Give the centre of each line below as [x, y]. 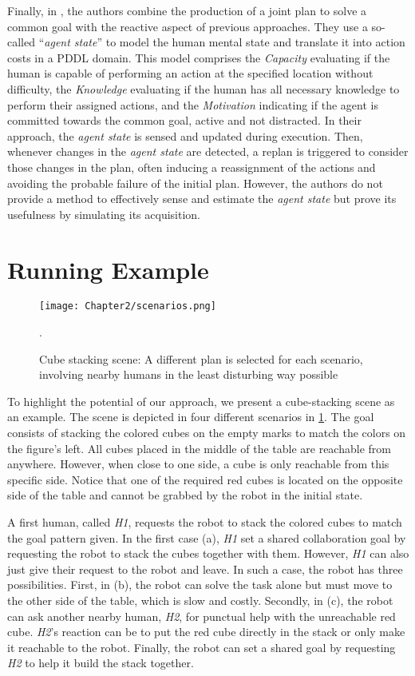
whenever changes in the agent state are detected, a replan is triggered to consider [208, 151]
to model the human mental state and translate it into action [255, 42]
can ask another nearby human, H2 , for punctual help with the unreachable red [202, 616]
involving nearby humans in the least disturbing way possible [189, 374]
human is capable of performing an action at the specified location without [190, 73]
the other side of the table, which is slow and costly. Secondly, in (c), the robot [200, 600]
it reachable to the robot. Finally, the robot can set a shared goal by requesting [202, 647]
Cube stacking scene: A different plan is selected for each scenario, [201, 358]
